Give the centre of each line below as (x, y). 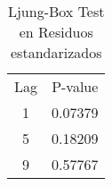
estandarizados (56, 52)
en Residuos (56, 32)
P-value (75, 86)
